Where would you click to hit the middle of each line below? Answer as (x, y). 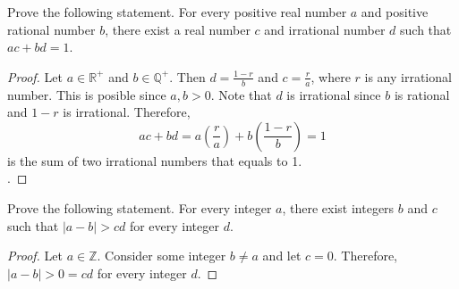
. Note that (241, 94)
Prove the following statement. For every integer (140, 207)
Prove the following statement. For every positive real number (177, 12)
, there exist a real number (178, 29)
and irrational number (325, 29)
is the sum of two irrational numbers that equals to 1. (155, 160)
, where (331, 76)
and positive (395, 12)
